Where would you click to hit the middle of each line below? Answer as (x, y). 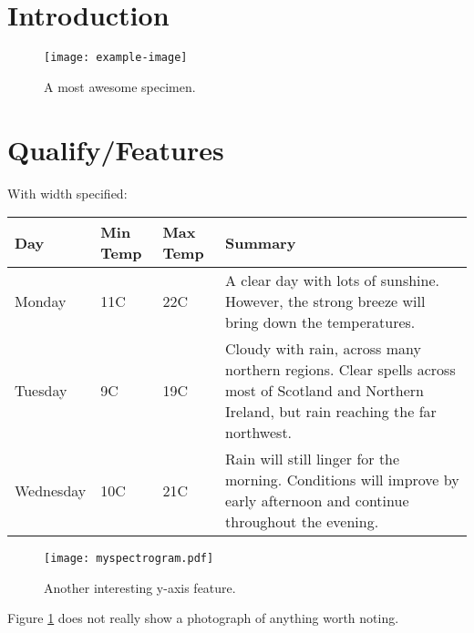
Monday (41, 301)
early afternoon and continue (317, 501)
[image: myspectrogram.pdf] (129, 559)
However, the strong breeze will (325, 301)
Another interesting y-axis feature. (140, 587)
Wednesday (51, 490)
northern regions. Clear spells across (340, 370)
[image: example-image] (116, 58)
